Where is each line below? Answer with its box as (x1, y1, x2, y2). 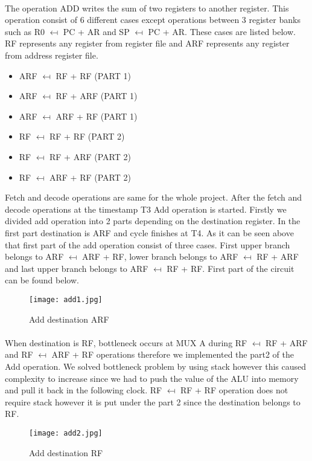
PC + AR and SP (63, 25, 130, 37)
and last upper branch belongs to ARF (5, 262, 148, 274)
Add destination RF (29, 446, 103, 459)
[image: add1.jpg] (29, 295, 103, 304)
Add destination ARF (29, 312, 109, 325)
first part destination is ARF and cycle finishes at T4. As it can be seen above (5, 226, 294, 239)
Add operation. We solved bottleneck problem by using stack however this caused (5, 359, 307, 372)
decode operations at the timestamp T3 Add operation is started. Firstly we (5, 202, 287, 215)
